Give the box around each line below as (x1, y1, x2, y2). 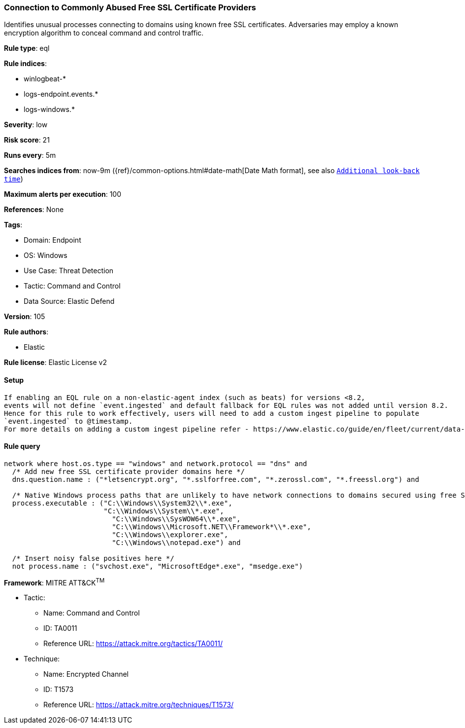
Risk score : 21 (4, 136, 50, 145)
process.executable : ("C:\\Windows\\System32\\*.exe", (12, 499, 232, 507)
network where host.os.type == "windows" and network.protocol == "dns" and (4, 459, 307, 468)
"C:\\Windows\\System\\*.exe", (103, 507, 224, 515)
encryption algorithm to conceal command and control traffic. (4, 29, 204, 37)
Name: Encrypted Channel (43, 670, 129, 679)
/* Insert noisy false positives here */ (12, 554, 174, 562)
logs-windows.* (24, 105, 75, 114)
